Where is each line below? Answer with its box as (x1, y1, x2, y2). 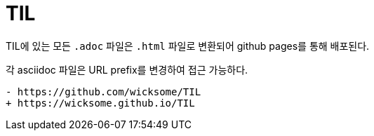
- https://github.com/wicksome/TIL (6, 86, 201, 97)
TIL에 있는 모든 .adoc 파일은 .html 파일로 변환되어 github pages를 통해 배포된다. (6, 39, 370, 52)
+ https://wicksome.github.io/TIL (6, 97, 195, 109)
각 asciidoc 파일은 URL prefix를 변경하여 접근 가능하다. (6, 63, 248, 76)
